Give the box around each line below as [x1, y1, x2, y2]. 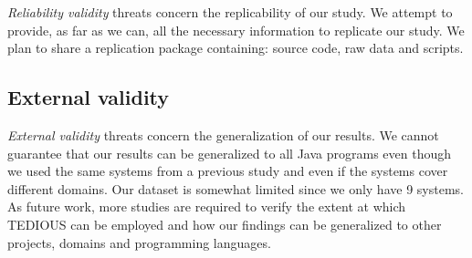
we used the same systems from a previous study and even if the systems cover [7, 161, 448, 181]
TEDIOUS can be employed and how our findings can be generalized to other [7, 214, 442, 233]
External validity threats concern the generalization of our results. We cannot [7, 125, 439, 144]
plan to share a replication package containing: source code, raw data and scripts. [7, 38, 464, 57]
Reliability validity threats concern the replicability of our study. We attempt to [7, 3, 453, 21]
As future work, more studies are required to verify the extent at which [7, 197, 406, 216]
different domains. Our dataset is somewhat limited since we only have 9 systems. [7, 179, 464, 198]
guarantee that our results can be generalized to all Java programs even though [7, 143, 451, 162]
